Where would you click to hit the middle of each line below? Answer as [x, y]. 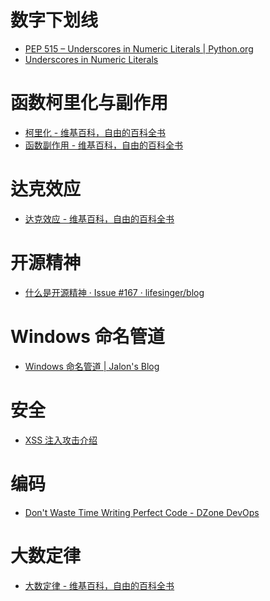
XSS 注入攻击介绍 [61, 440]
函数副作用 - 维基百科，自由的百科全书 [104, 145]
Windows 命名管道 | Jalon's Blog [92, 366]
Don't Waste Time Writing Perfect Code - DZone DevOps [142, 512]
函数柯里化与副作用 [89, 103]
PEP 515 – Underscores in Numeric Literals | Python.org [139, 48]
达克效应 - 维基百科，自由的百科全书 [99, 218]
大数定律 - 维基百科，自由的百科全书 [99, 585]
